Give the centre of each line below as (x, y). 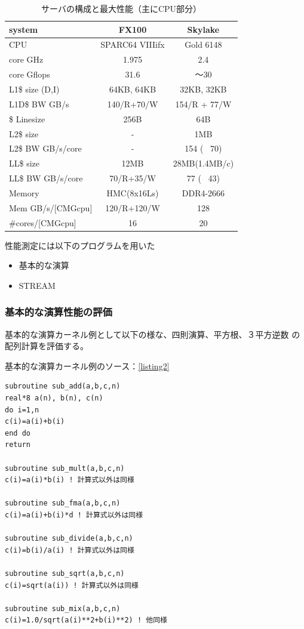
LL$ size (24, 163)
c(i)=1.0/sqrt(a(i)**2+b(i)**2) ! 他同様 (86, 620)
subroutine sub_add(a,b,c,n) (63, 386)
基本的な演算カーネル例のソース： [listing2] (87, 366)
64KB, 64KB (133, 89)
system (24, 29)
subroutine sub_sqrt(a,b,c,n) (65, 573)
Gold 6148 (203, 44)
